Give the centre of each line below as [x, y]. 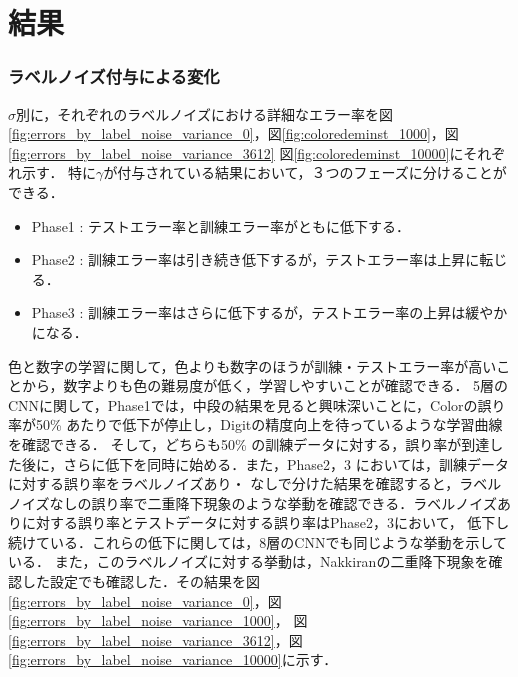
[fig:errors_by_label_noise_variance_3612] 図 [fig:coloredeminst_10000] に [236, 152]
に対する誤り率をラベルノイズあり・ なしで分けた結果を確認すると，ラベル [255, 483]
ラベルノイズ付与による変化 [114, 76]
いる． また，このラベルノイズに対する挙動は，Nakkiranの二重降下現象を [248, 561]
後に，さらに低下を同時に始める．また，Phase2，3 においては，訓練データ [265, 463]
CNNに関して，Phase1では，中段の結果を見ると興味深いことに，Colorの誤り [257, 404]
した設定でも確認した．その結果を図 [140, 581]
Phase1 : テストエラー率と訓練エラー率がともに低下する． [221, 225]
